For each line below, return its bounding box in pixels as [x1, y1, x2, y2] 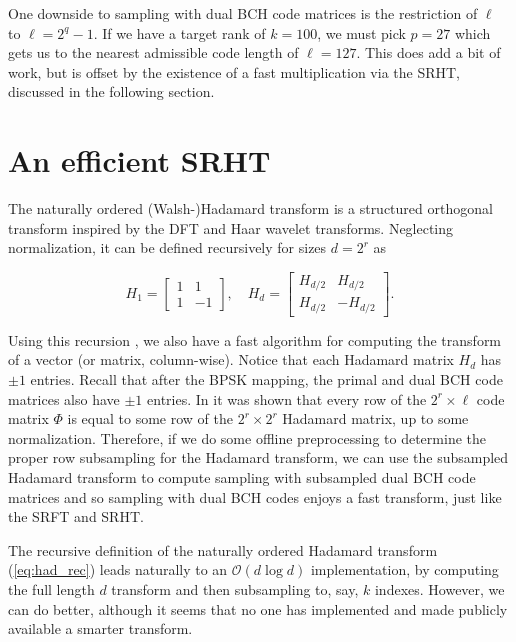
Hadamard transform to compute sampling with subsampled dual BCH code [8, 467, 476, 487]
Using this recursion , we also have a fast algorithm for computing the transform [8, 329, 502, 350]
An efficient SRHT [8, 140, 271, 181]
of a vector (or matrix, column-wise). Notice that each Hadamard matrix [8, 349, 454, 370]
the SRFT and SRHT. [8, 506, 144, 527]
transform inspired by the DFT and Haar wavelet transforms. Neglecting [8, 217, 454, 238]
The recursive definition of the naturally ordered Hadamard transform [8, 539, 438, 560]
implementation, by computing [310, 559, 499, 580]
